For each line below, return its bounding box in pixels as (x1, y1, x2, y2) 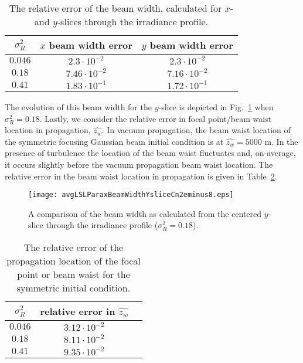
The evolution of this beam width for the (5, 101, 152, 113)
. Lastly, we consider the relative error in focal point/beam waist (39, 112, 272, 124)
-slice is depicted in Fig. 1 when (158, 101, 274, 113)
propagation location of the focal (6, 254, 141, 267)
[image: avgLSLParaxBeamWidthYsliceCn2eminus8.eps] (28, 191, 234, 199)
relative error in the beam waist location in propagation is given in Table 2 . (5, 169, 277, 182)
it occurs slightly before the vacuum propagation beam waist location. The (5, 158, 273, 170)
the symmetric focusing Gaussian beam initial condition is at (5, 135, 224, 147)
